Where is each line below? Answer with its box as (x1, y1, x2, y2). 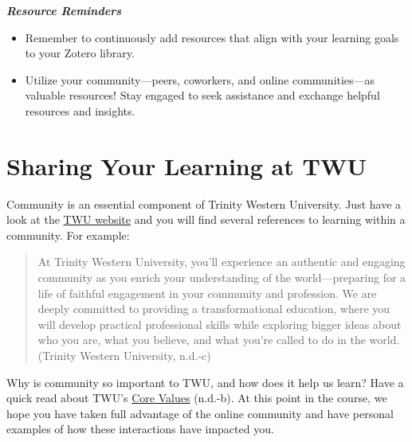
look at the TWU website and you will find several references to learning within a (6, 211, 406, 228)
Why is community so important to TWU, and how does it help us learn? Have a (6, 374, 404, 390)
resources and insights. (25, 102, 135, 119)
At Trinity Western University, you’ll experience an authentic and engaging (37, 253, 406, 270)
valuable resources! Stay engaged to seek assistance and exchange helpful (25, 87, 380, 104)
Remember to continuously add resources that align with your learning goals (25, 29, 399, 45)
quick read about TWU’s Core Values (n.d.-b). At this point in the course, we (6, 389, 387, 406)
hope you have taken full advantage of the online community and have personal (6, 405, 394, 421)
